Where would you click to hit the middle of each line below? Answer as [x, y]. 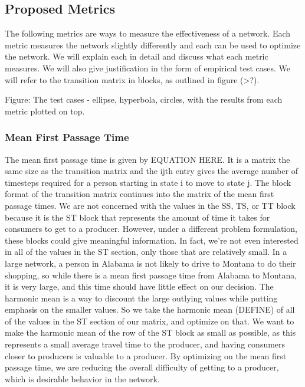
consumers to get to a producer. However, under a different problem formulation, [151, 229]
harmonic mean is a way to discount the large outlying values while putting [141, 298]
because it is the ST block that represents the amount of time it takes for [137, 217]
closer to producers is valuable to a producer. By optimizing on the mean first [146, 355]
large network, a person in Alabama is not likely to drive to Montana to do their [150, 263]
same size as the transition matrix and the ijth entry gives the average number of [152, 171]
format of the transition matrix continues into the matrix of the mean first [140, 194]
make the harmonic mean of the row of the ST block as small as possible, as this [150, 332]
